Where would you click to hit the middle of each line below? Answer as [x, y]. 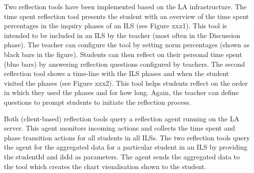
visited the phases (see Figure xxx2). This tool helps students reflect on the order [126, 83]
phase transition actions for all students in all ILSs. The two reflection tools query [127, 137]
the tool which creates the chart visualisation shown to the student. [105, 166]
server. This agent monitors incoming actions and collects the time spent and [120, 128]
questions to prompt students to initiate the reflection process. [98, 102]
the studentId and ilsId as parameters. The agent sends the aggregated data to [122, 156]
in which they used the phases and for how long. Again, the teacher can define [121, 92]
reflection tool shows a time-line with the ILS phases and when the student [116, 73]
